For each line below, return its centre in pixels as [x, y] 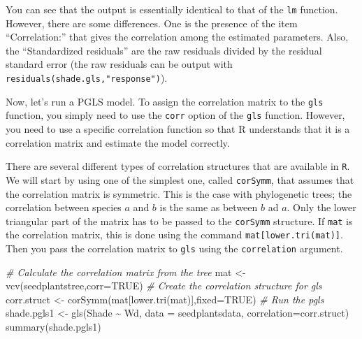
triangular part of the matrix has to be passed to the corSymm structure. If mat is [179, 221]
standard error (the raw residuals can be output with [119, 64]
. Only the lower [321, 207]
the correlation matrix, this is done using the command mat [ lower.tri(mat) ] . [174, 235]
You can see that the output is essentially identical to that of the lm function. [172, 9]
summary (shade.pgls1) [53, 327]
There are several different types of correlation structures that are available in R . [178, 166]
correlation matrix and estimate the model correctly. [118, 142]
